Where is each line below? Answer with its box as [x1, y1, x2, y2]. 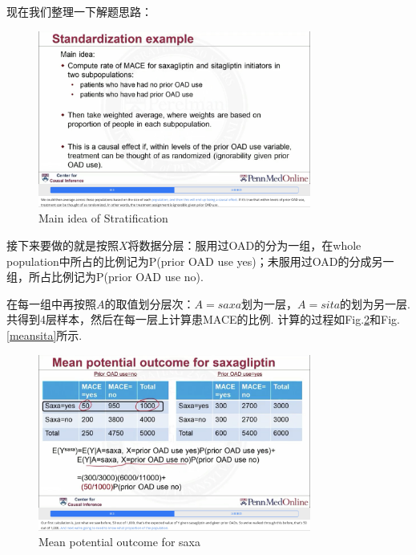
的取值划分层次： [104, 295, 195, 312]
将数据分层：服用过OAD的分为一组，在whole [127, 237, 361, 254]
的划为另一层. [340, 295, 411, 312]
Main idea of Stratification [38, 210, 168, 226]
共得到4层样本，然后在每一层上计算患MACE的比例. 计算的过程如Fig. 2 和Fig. [6, 311, 401, 328]
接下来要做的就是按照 [6, 237, 119, 254]
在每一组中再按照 [6, 295, 96, 312]
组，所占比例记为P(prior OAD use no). [6, 268, 204, 285]
